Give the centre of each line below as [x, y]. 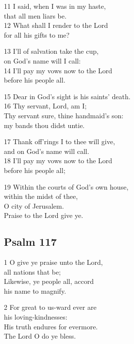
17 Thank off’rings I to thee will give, [59, 141]
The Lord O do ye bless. [40, 336]
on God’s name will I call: [42, 60]
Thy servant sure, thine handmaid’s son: [64, 115]
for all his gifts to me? [37, 34]
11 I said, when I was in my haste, [55, 6]
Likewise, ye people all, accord [49, 281]
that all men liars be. [35, 15]
